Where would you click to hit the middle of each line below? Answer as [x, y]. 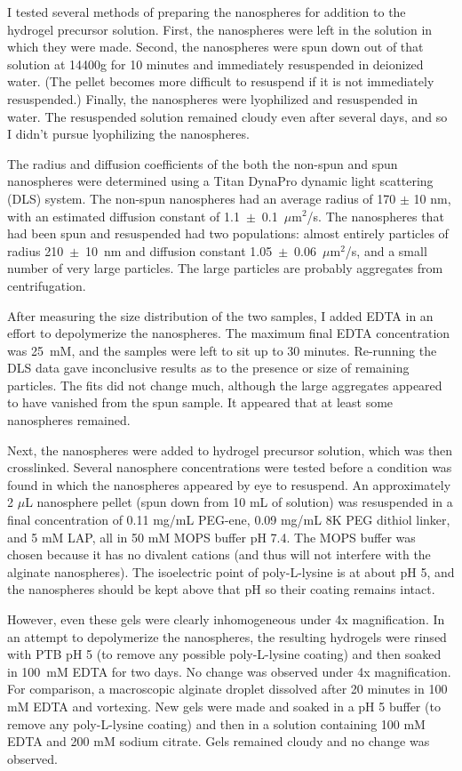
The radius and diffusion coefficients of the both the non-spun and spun [203, 163]
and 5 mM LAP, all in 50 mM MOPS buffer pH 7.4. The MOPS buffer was [211, 537]
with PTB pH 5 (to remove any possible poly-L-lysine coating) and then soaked [224, 654]
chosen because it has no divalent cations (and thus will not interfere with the [219, 554]
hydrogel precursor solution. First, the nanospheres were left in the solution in [220, 29]
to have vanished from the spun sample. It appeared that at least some [200, 402]
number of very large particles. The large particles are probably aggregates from [225, 268]
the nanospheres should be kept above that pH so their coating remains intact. [221, 589]
